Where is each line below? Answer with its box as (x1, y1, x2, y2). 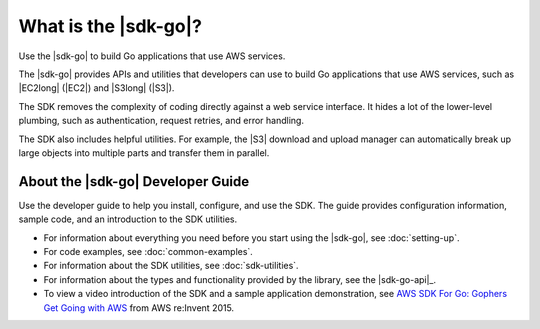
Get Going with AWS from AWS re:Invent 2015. (43, 301, 235, 314)
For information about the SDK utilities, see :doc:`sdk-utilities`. (43, 260, 299, 272)
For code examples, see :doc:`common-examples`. (43, 245, 254, 257)
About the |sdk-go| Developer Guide (18, 173, 250, 190)
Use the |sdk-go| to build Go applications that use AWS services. (18, 50, 286, 62)
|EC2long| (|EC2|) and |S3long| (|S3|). (18, 82, 175, 94)
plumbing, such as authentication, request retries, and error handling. (18, 115, 305, 127)
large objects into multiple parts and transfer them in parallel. (18, 146, 270, 159)
